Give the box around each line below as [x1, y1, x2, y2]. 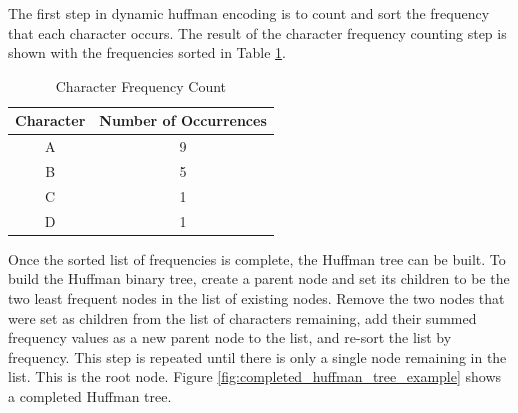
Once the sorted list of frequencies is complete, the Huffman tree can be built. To [8, 248, 506, 269]
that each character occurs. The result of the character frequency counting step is [8, 22, 507, 43]
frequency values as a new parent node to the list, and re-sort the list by [8, 327, 452, 348]
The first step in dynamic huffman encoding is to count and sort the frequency [8, 3, 490, 23]
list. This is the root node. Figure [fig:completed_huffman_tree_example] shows [8, 366, 502, 387]
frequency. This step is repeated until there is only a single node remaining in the [8, 346, 507, 367]
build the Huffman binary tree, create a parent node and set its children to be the [8, 268, 510, 289]
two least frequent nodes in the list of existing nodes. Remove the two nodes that [8, 288, 505, 309]
